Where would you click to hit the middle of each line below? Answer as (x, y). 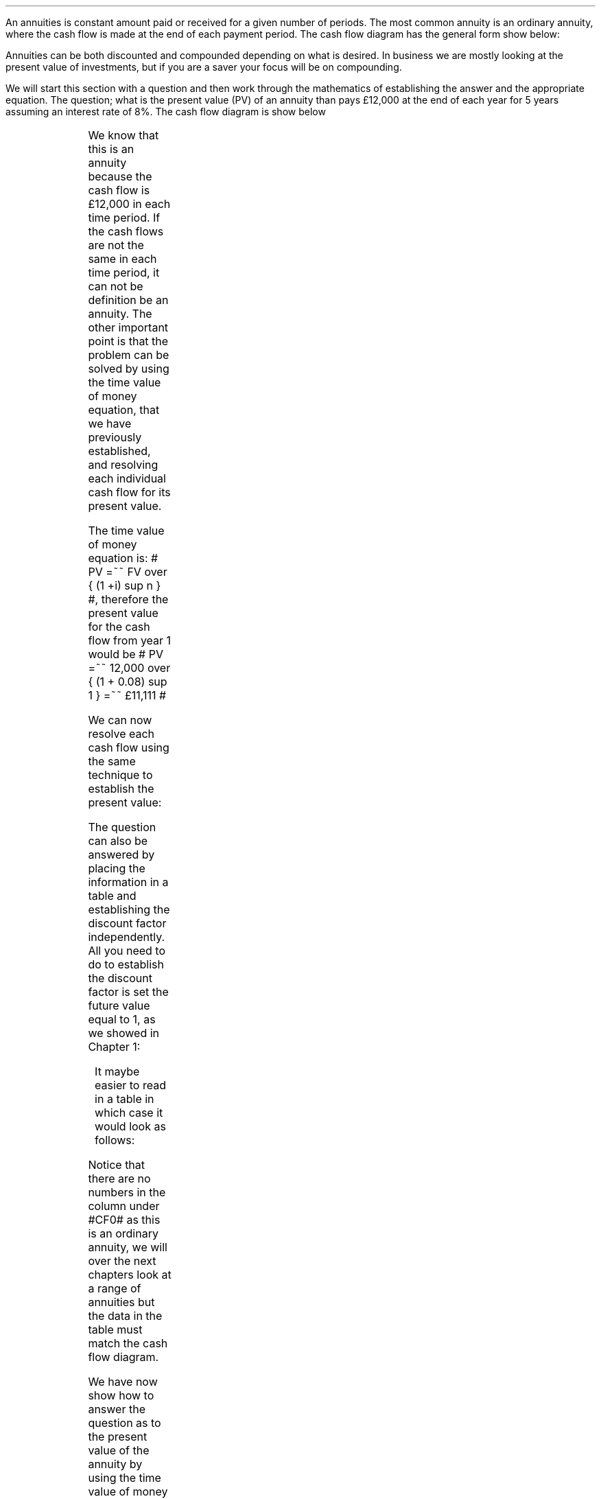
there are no (119, 1178)
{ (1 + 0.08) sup (128, 682)
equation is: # (123, 558)
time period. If (124, 218)
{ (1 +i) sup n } (125, 585)
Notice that (117, 1165)
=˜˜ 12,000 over (129, 668)
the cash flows (126, 231)
